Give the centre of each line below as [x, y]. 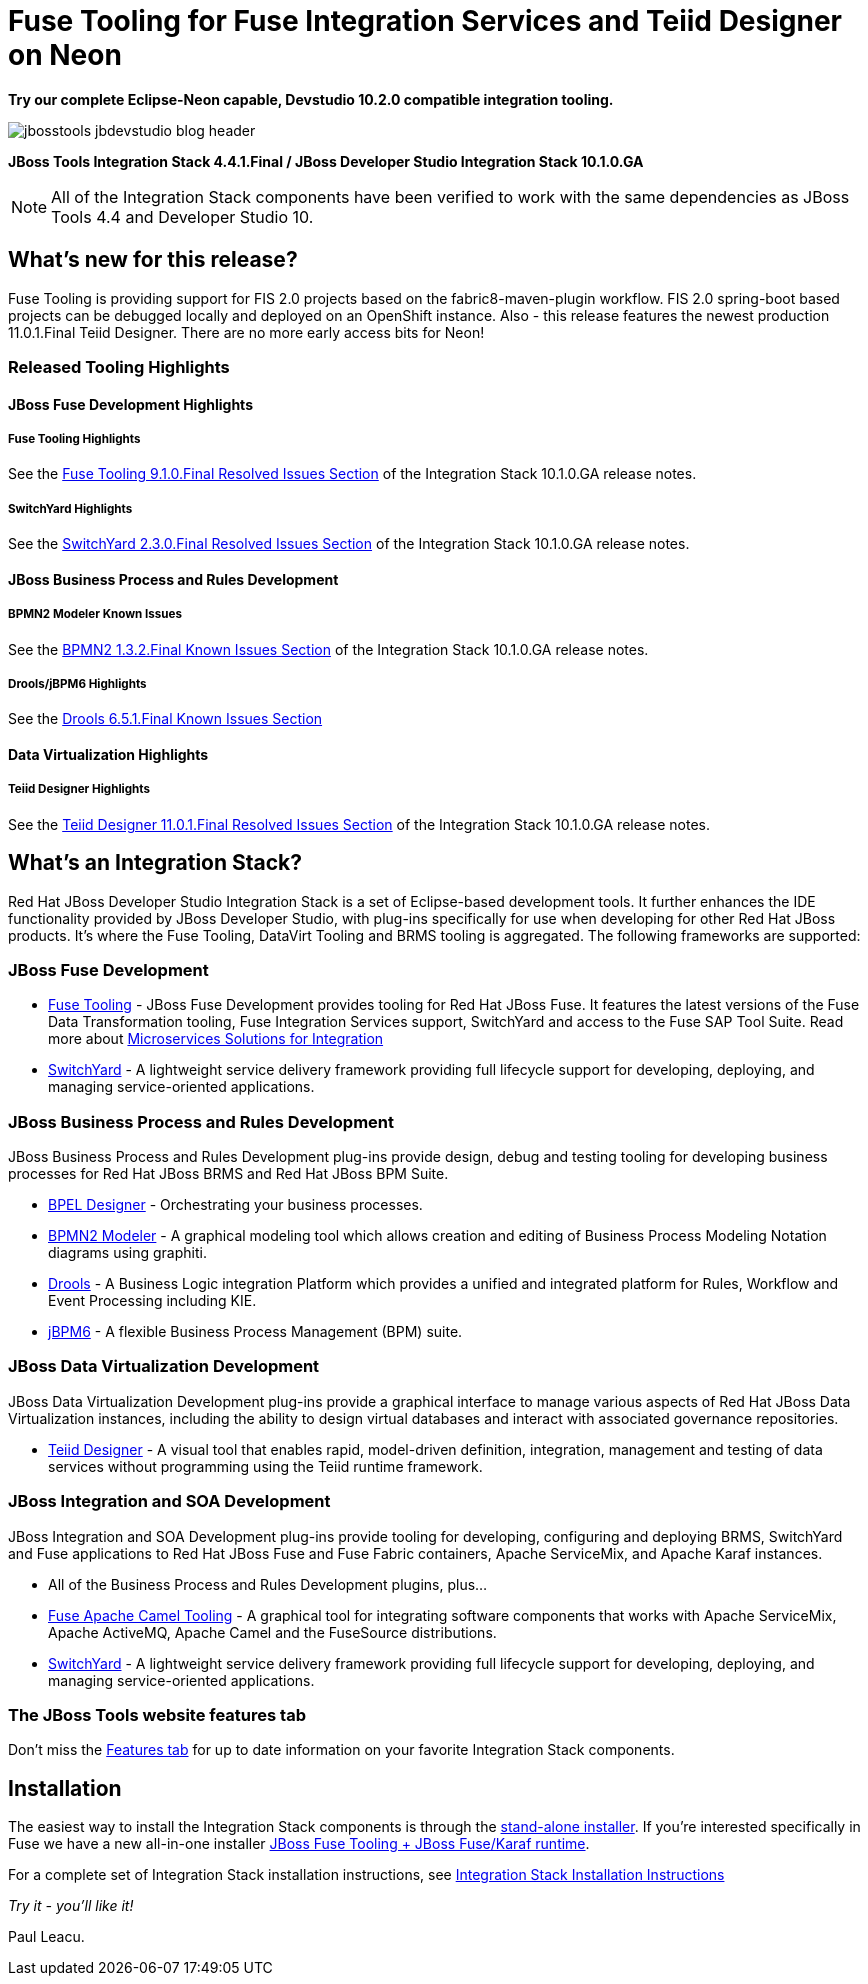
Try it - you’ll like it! [71, 1906]
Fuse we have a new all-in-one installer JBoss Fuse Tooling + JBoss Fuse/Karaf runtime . [299, 1844]
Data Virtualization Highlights [108, 754]
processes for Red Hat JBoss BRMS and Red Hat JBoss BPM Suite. [228, 1174]
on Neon [65, 55]
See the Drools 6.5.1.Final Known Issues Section [165, 719]
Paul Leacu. [46, 1937]
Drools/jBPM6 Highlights [77, 683]
